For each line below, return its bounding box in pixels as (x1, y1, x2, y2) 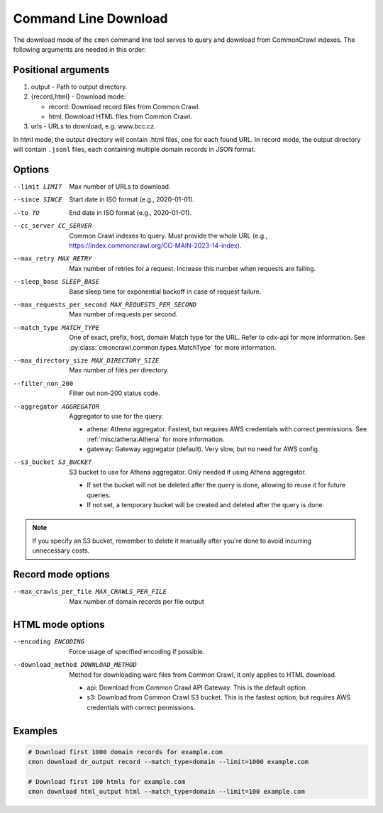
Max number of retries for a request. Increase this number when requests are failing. (69, 264, 316, 272)
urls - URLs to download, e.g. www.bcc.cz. (30, 122, 156, 131)
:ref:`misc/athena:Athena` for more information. (87, 435, 225, 443)
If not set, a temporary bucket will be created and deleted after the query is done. (87, 501, 325, 509)
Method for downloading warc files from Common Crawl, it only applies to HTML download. (69, 670, 337, 679)
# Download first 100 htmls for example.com (28, 778, 186, 785)
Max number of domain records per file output (69, 597, 205, 606)
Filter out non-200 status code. (69, 389, 160, 397)
